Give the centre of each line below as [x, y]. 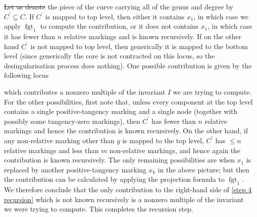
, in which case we [221, 16]
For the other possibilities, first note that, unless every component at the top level [128, 101]
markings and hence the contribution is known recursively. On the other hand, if [126, 131]
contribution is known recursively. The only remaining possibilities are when [120, 160]
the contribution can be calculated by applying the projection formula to [114, 179]
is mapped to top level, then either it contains [115, 16]
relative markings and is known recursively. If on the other [153, 36]
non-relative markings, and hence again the [175, 150]
